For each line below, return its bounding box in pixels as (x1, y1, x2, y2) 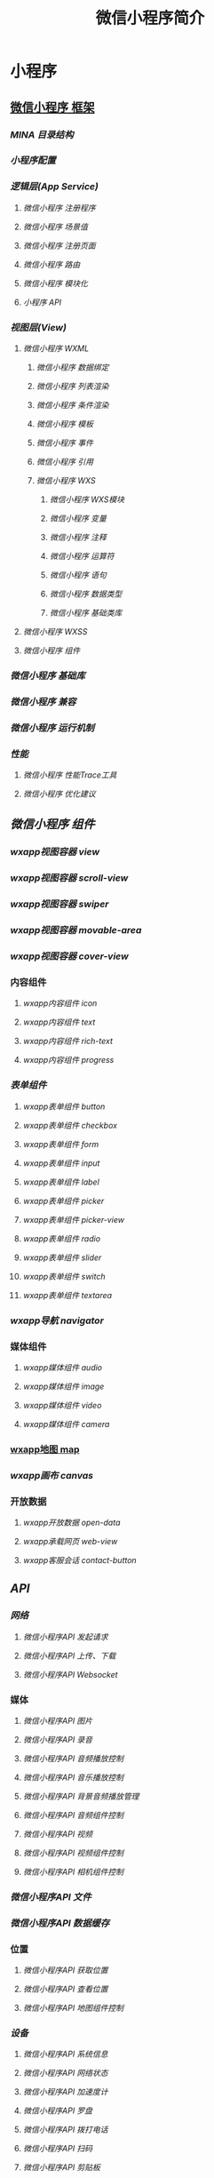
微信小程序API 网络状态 (22, 2068, 109, 2078)
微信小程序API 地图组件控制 (22, 2003, 124, 2014)
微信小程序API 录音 (22, 1735, 93, 1745)
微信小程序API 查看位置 (22, 1983, 109, 1995)
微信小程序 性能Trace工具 (22, 770, 117, 780)
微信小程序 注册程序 (22, 202, 96, 213)
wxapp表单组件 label (22, 1177, 100, 1187)
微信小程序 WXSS (22, 626, 88, 637)
